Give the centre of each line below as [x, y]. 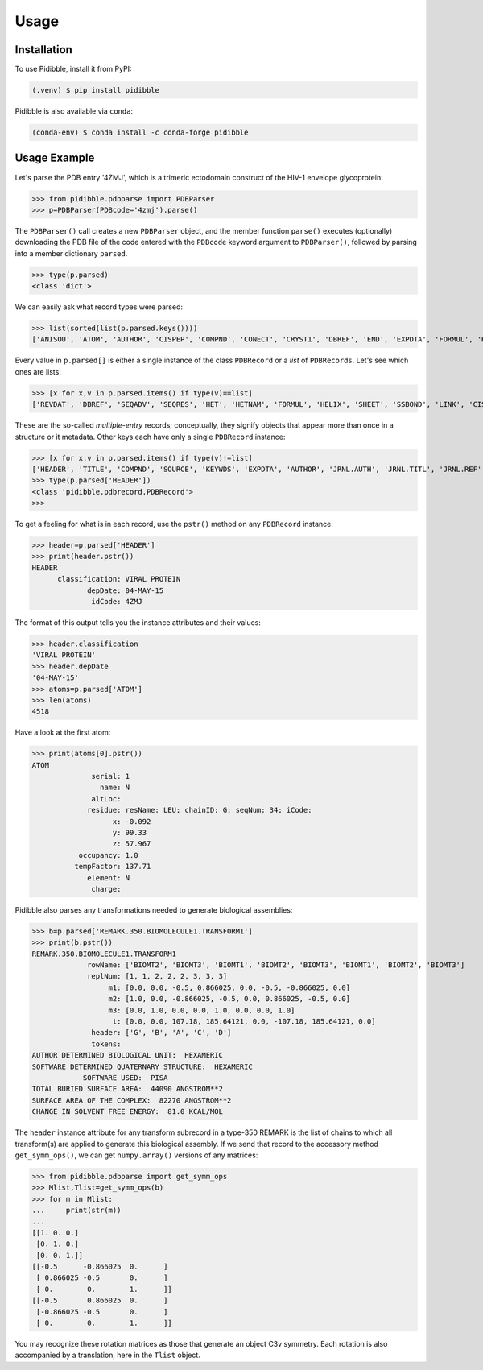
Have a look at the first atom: [63, 732]
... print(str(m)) [76, 1211]
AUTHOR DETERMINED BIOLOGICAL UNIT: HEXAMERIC [127, 1055]
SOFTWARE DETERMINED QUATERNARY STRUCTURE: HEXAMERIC [142, 1066]
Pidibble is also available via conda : [74, 111]
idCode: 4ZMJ [117, 601]
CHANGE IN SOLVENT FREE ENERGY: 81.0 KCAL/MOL [127, 1112]
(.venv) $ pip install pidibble [96, 90]
